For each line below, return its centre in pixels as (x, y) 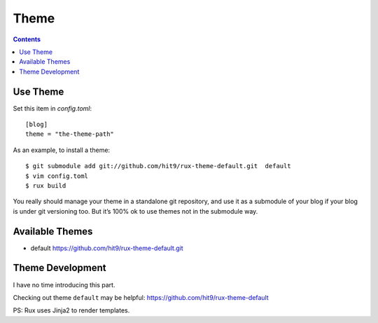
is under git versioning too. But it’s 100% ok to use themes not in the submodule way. (135, 211)
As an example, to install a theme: (62, 150)
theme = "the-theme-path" (70, 134)
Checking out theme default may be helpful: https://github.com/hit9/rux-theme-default (141, 297)
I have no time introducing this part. (64, 284)
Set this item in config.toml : (52, 108)
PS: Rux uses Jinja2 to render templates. (71, 310)
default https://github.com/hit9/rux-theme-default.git (107, 248)
